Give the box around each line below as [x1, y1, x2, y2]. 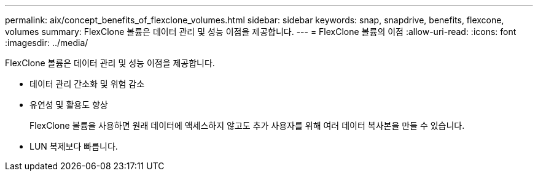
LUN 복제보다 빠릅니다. [29, 141, 118, 151]
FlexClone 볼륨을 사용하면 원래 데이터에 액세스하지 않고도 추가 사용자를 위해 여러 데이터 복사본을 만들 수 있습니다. [29, 120, 465, 131]
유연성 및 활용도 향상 [29, 99, 108, 110]
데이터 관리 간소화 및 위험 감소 [29, 78, 145, 89]
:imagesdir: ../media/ [5, 37, 88, 48]
